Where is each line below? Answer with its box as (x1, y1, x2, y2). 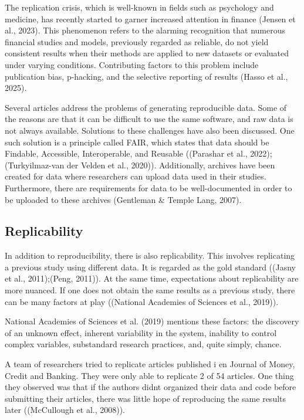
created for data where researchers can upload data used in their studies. (5, 170, 266, 182)
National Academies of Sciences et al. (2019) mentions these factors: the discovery (5, 315, 299, 327)
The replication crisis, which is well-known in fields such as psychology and (5, 1, 274, 13)
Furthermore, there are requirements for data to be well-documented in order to (5, 181, 292, 194)
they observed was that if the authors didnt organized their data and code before (5, 381, 296, 393)
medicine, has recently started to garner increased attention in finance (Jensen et (5, 12, 296, 25)
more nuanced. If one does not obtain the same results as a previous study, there (5, 284, 295, 296)
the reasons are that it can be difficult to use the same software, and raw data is (5, 113, 293, 125)
